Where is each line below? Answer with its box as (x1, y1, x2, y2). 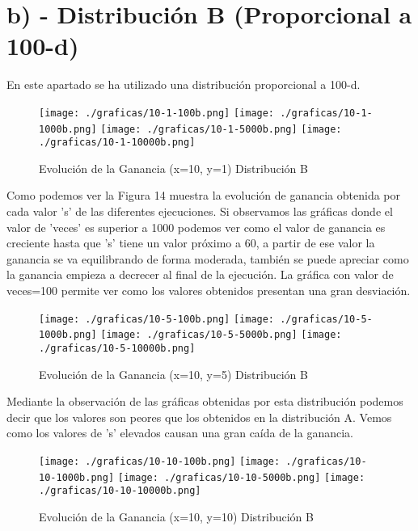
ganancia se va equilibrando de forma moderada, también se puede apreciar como (6, 250, 409, 267)
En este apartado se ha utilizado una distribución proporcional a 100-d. (6, 76, 361, 93)
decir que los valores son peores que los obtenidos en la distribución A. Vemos (6, 408, 392, 425)
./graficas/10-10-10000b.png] (39, 485, 201, 497)
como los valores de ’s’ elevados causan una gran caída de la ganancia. (6, 424, 353, 441)
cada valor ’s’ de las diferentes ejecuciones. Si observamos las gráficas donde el (6, 203, 393, 220)
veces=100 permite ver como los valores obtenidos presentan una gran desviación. (6, 282, 411, 299)
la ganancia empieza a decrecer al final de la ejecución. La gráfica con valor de (6, 266, 394, 283)
